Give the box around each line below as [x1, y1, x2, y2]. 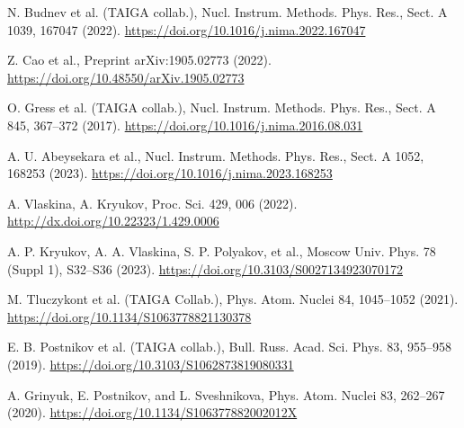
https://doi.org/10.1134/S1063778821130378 [7, 307, 252, 325]
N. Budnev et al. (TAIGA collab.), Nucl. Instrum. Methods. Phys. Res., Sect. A [7, 3, 448, 21]
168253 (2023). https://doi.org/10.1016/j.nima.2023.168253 [7, 164, 333, 183]
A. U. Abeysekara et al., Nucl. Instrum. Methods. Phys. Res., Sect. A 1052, [7, 146, 424, 165]
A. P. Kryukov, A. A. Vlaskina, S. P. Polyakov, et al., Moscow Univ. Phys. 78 [7, 241, 436, 260]
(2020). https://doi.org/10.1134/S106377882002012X [7, 403, 298, 422]
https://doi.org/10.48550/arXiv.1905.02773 [7, 67, 245, 86]
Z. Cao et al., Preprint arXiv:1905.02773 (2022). [7, 50, 272, 69]
